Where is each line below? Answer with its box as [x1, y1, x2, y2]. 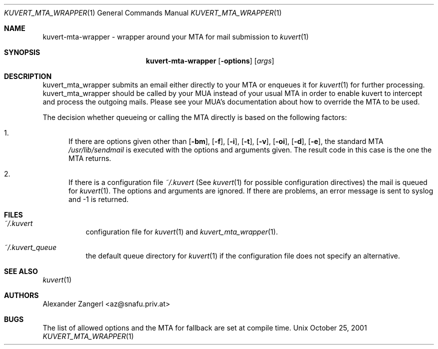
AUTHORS [4, 291, 39, 299]
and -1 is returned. [68, 195, 129, 203]
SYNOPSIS [4, 48, 40, 56]
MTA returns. [68, 154, 111, 162]
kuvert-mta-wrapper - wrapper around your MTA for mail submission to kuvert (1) [42, 32, 309, 41]
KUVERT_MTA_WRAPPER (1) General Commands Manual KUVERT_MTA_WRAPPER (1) [4, 8, 282, 17]
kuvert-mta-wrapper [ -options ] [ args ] [145, 56, 274, 65]
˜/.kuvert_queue [4, 243, 56, 251]
